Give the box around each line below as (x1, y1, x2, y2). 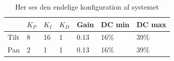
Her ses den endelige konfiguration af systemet (15, 2, 159, 12)
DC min (101, 19, 129, 29)
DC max (136, 19, 166, 29)
